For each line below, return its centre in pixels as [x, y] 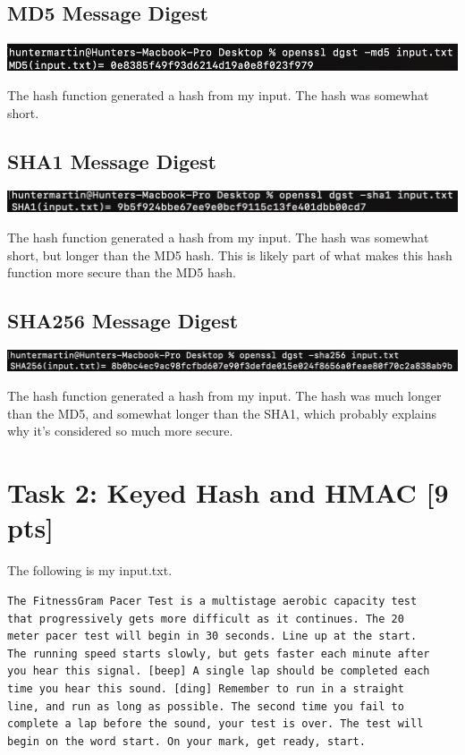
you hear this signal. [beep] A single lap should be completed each [219, 671]
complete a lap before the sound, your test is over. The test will [216, 724]
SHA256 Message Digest [123, 321]
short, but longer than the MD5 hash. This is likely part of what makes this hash [230, 254]
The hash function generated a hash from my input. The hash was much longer [224, 396]
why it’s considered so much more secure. [120, 431]
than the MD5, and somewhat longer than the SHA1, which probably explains [222, 413]
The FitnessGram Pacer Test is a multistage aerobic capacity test [212, 601]
